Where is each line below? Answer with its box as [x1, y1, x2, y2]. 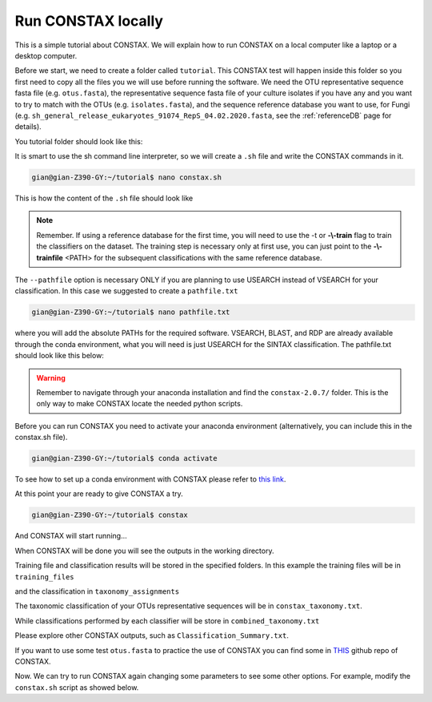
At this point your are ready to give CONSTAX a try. [14, 489, 183, 498]
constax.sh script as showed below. [14, 682, 139, 692]
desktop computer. [14, 50, 78, 60]
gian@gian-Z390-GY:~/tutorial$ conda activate [31, 454, 218, 463]
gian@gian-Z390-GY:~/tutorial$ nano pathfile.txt [31, 308, 230, 317]
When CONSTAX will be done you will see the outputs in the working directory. [14, 546, 274, 555]
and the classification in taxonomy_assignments [14, 586, 180, 596]
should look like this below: [14, 351, 104, 361]
